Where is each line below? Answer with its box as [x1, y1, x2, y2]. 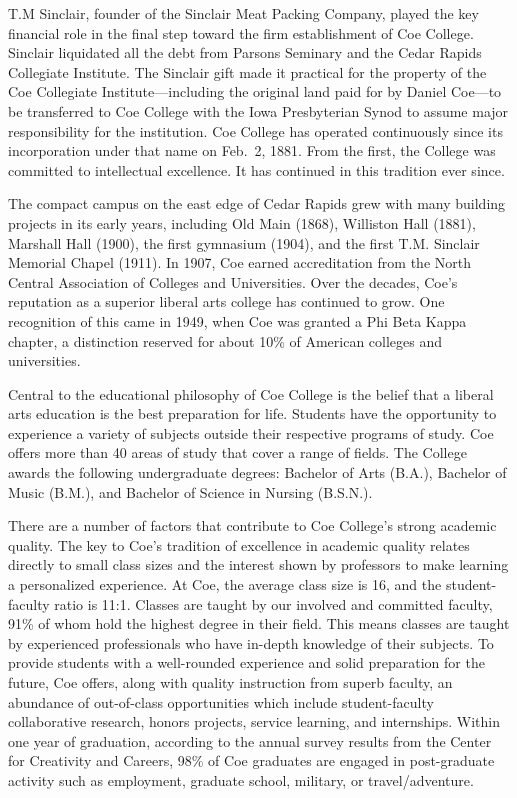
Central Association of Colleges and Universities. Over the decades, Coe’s [8, 271, 458, 292]
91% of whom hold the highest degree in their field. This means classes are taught [8, 613, 510, 634]
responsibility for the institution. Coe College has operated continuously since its [8, 120, 503, 141]
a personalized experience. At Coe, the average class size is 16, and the [8, 574, 442, 595]
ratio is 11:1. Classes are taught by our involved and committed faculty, [54, 593, 493, 614]
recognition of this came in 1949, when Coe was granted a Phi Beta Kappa [8, 310, 467, 331]
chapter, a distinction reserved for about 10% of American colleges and [8, 330, 443, 351]
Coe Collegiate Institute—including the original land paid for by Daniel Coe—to [8, 81, 502, 102]
